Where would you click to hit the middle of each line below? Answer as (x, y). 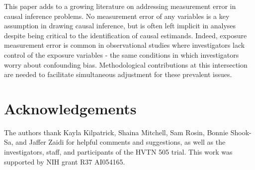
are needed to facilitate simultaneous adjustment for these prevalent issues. (118, 74)
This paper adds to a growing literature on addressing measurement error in (120, 6)
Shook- (241, 132)
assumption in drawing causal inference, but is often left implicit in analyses (120, 26)
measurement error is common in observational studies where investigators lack (125, 45)
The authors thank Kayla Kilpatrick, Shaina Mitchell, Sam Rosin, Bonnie (116, 132)
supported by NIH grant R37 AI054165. (65, 161)
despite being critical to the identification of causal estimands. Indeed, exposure (126, 35)
